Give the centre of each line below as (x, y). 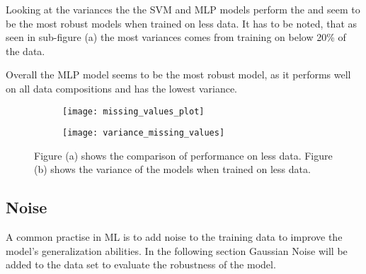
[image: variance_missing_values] (144, 133)
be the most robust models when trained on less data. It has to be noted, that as (182, 23)
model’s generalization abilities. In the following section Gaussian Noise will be (177, 250)
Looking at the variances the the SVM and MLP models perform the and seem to (183, 9)
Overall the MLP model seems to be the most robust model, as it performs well (178, 75)
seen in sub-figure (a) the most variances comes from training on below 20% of (176, 37)
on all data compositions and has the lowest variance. (121, 88)
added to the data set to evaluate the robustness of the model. (141, 264)
